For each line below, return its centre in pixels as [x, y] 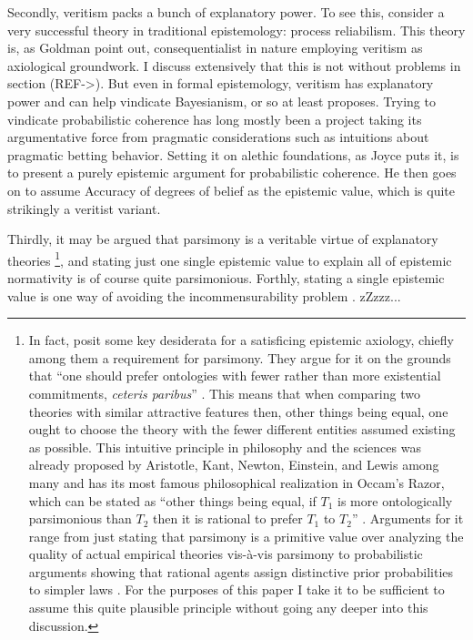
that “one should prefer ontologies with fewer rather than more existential [235, 376]
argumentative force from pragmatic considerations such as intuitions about [218, 137]
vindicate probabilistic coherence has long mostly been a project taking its [215, 119]
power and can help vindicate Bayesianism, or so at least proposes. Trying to [221, 101]
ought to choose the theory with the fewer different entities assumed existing [242, 429]
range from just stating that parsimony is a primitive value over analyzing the [246, 536]
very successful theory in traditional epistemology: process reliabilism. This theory [236, 30]
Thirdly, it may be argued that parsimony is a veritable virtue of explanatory [223, 239]
